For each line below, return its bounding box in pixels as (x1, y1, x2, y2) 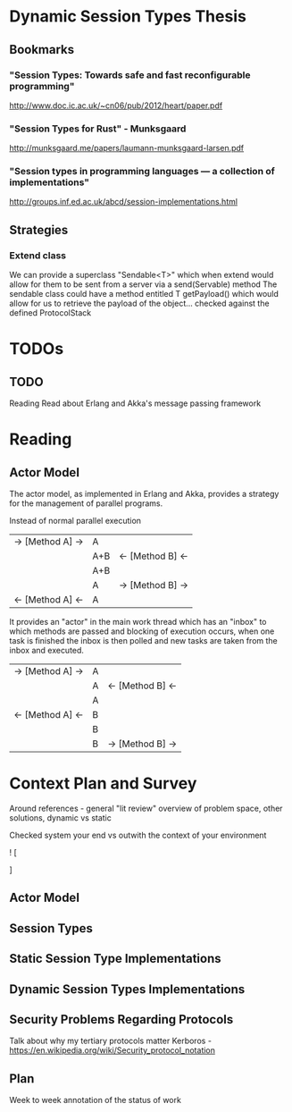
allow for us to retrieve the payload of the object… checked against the (9, 298, 270, 309)
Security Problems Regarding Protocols (9, 1012, 234, 1027)
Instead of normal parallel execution (9, 516, 141, 527)
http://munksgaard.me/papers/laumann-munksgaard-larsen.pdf (9, 143, 245, 154)
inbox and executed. (9, 645, 85, 656)
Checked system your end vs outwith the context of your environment (9, 830, 267, 841)
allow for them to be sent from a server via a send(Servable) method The (9, 279, 278, 290)
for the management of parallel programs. (9, 498, 163, 509)
